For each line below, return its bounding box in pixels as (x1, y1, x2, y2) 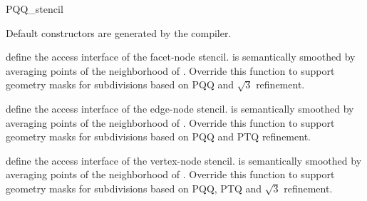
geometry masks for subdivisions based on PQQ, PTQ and (6, 180, 262, 195)
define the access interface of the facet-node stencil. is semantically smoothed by (6, 49, 356, 64)
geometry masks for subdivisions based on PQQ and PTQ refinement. (6, 129, 311, 144)
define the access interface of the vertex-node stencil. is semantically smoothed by (6, 153, 362, 167)
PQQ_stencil (6, 1, 63, 16)
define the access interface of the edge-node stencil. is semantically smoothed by (6, 100, 354, 115)
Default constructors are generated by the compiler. (6, 25, 232, 40)
